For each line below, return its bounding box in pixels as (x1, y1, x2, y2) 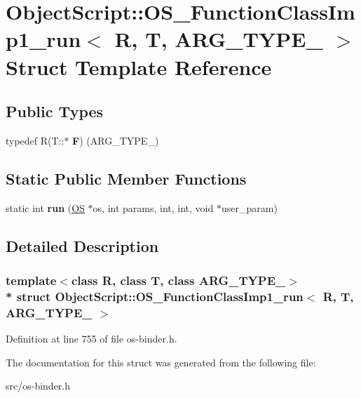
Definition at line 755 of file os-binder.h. (6, 331, 177, 346)
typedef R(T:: (6, 133, 64, 147)
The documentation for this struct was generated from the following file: (6, 354, 316, 369)
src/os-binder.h (6, 378, 71, 393)
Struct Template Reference (6, 52, 272, 81)
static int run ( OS (6, 200, 85, 215)
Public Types (6, 100, 104, 122)
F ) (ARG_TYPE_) (72, 133, 159, 147)
